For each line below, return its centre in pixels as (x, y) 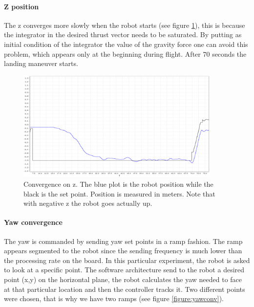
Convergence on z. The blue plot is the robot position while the (118, 184)
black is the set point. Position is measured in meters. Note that (119, 193)
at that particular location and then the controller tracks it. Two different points (125, 289)
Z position (21, 6)
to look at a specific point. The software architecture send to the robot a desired (124, 270)
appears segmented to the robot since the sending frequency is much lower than (123, 251)
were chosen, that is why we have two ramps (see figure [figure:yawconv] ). (114, 298)
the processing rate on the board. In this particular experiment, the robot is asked (127, 260)
